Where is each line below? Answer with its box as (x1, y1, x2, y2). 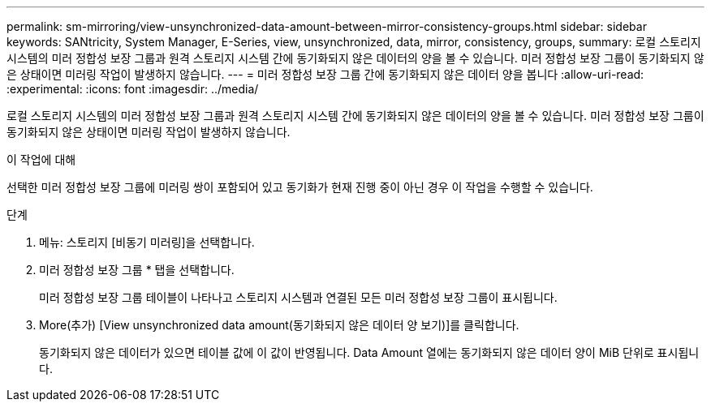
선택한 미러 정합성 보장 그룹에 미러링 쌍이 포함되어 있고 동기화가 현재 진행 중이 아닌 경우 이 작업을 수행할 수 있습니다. (6, 180, 593, 194)
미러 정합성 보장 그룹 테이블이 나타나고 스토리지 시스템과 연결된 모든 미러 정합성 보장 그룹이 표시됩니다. (39, 290, 558, 304)
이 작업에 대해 (6, 152, 76, 166)
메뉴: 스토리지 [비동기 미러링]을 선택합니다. (39, 235, 255, 249)
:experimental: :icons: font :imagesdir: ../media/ (6, 82, 259, 96)
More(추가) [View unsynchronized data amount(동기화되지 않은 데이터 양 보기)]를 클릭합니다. (39, 318, 519, 332)
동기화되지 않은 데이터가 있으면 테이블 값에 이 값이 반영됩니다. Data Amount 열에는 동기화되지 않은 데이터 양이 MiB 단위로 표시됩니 (39, 346, 700, 359)
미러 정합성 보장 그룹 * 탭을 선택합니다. (39, 263, 235, 277)
